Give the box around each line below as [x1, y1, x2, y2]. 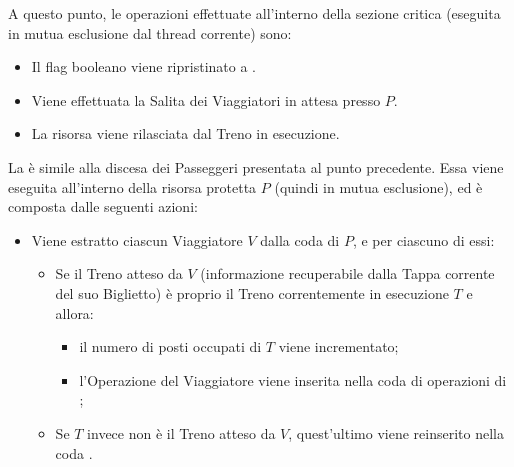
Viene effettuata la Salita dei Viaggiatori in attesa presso [31, 89, 381, 110]
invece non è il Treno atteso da [87, 422, 276, 443]
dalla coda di [260, 229, 340, 250]
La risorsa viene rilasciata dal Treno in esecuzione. [31, 123, 340, 144]
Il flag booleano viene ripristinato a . [31, 56, 256, 77]
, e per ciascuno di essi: [352, 229, 495, 250]
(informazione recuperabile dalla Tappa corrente [200, 263, 495, 284]
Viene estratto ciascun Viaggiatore [31, 229, 243, 250]
